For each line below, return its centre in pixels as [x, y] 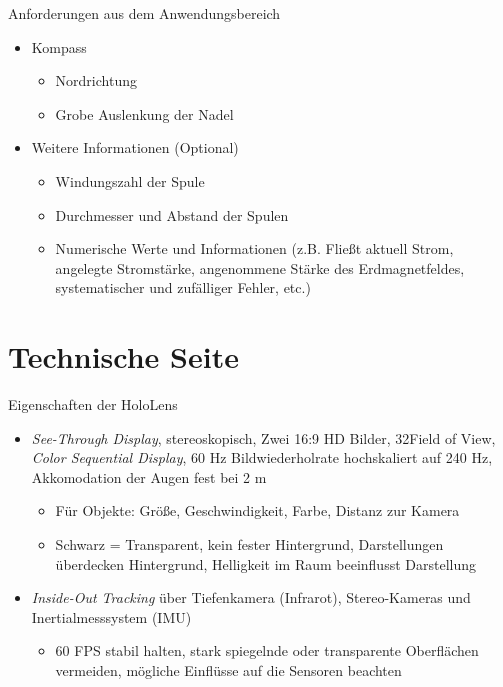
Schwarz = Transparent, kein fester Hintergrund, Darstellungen [249, 544]
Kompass [59, 46]
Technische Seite [123, 356]
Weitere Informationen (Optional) [135, 147]
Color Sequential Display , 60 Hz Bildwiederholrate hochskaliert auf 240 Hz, [262, 457]
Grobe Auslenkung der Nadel [144, 113]
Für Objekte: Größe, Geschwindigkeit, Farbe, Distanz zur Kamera [257, 510]
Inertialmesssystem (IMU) [111, 616]
